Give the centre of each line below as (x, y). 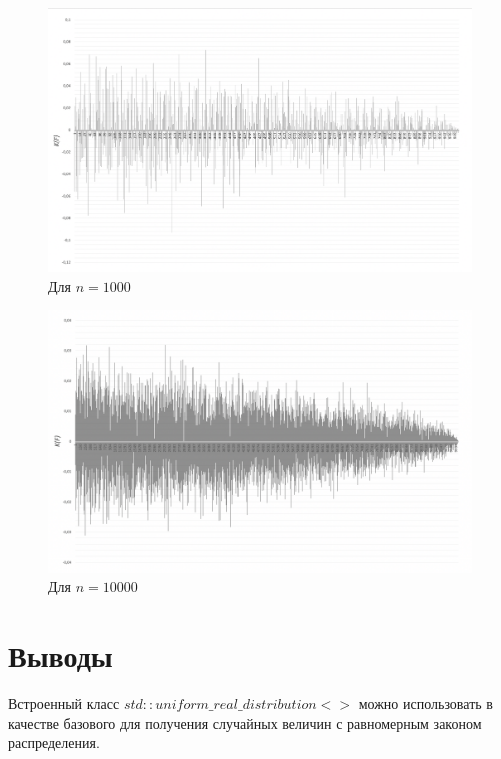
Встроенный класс (64, 703)
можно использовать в (425, 703)
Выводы (60, 655)
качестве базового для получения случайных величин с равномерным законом (245, 722)
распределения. (54, 742)
